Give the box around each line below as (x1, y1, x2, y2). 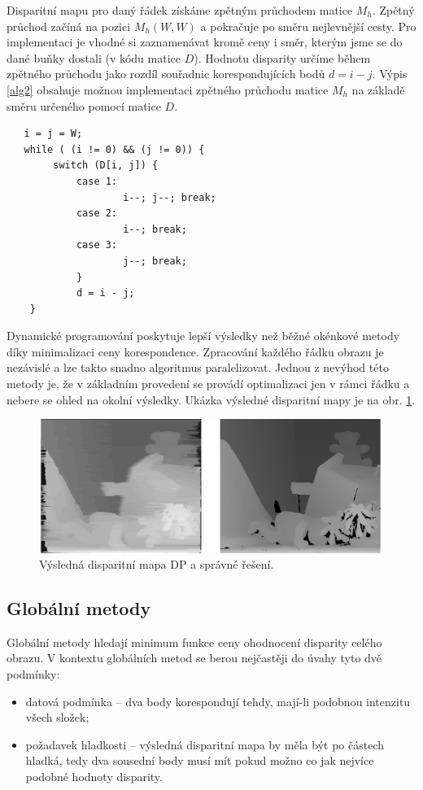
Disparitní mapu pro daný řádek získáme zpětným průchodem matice (7, 2, 353, 18)
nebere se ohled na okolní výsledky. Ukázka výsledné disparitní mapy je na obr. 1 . (7, 391, 416, 408)
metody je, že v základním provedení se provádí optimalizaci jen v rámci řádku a (7, 375, 410, 392)
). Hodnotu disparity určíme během (194, 49, 371, 66)
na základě (351, 81, 405, 98)
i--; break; (123, 223, 187, 235)
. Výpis (372, 65, 408, 82)
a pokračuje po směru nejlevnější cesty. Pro (200, 17, 416, 34)
